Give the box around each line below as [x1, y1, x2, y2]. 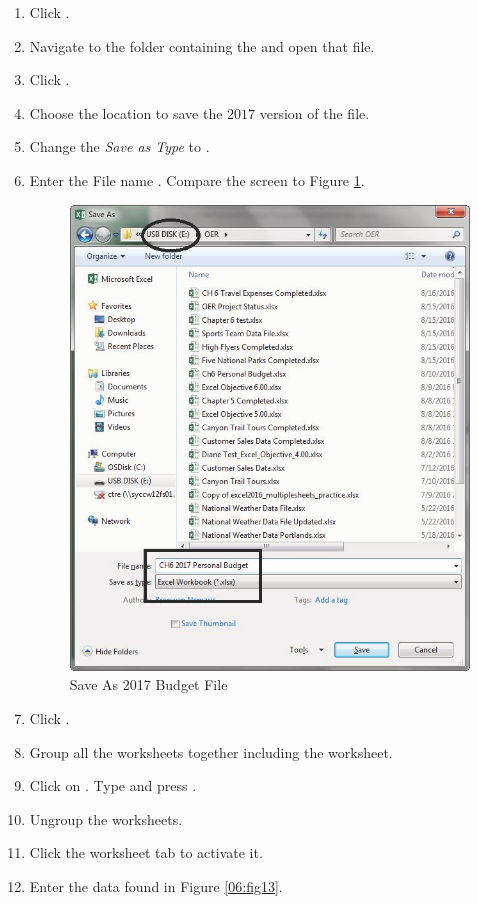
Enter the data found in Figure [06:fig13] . [29, 875, 283, 896]
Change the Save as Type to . [29, 136, 210, 157]
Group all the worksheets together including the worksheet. [29, 741, 393, 762]
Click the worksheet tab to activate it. [29, 842, 263, 863]
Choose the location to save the [29, 102, 223, 123]
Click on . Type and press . [29, 775, 197, 796]
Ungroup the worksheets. [29, 808, 183, 829]
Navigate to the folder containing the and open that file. [29, 35, 375, 56]
